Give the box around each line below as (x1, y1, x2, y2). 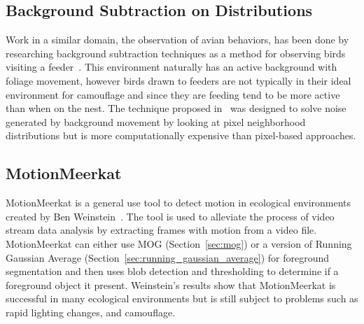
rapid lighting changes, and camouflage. (6, 304, 176, 319)
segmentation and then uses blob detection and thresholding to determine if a (6, 264, 339, 279)
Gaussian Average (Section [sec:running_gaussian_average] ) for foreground (6, 250, 330, 265)
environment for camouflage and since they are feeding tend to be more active (6, 87, 340, 101)
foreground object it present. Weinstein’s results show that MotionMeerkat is (6, 277, 336, 292)
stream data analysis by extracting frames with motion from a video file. (6, 223, 317, 237)
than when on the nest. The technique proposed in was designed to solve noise (6, 101, 346, 115)
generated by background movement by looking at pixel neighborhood (6, 114, 306, 129)
